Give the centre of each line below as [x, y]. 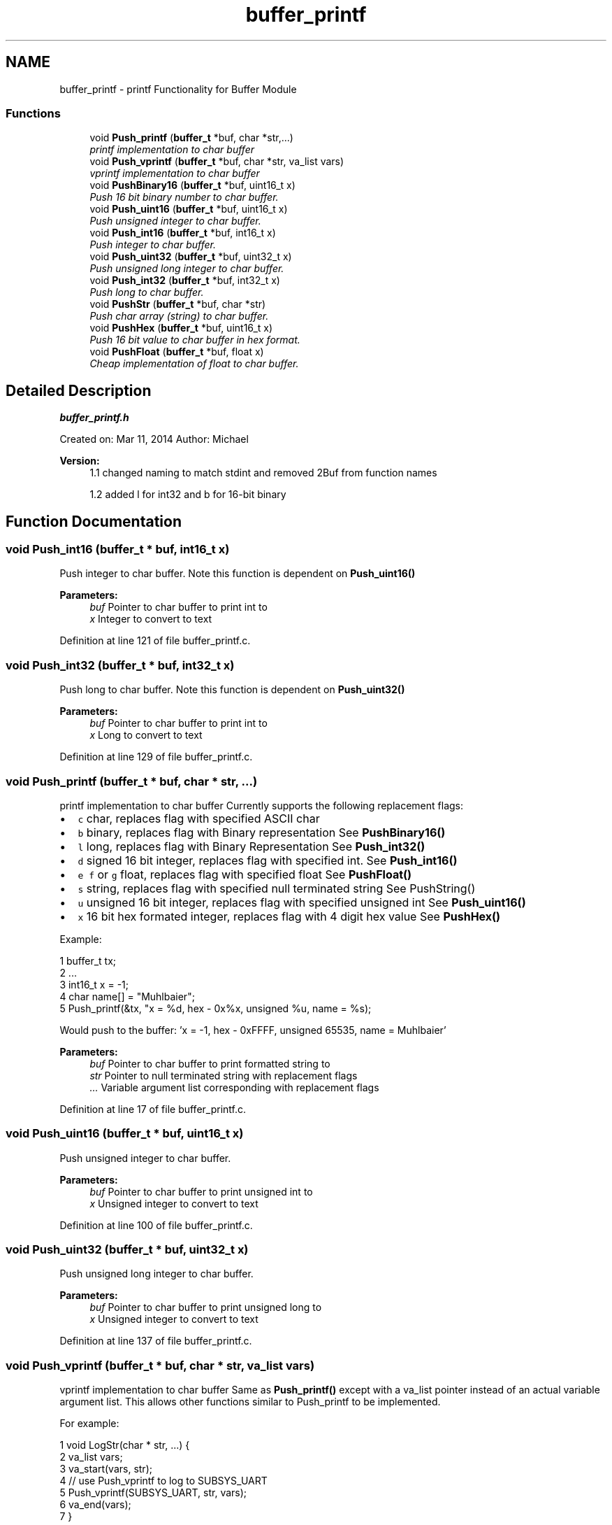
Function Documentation [94, 521]
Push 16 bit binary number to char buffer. [184, 197]
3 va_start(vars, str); [106, 1469]
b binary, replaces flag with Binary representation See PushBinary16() [262, 832]
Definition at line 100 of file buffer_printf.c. [156, 1225]
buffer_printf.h [94, 418]
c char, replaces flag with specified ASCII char [199, 818]
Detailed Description [79, 390]
